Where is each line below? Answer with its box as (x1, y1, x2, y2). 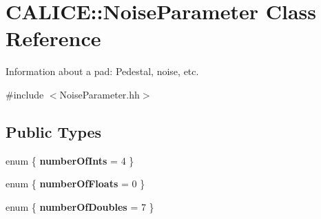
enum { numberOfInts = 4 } (6, 153, 134, 167)
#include (6, 87, 44, 101)
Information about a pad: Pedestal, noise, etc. (6, 64, 199, 79)
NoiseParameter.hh (59, 87, 140, 101)
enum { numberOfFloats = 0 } (6, 176, 145, 191)
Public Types (6, 121, 102, 142)
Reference (6, 24, 101, 52)
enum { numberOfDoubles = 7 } (6, 199, 154, 213)
